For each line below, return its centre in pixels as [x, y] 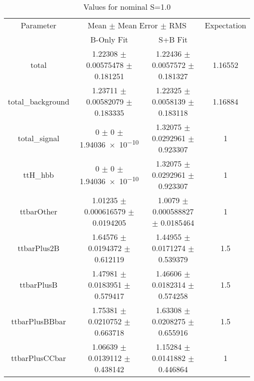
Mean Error [138, 25]
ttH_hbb [39, 175]
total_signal [39, 138]
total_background [39, 101]
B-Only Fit [109, 39]
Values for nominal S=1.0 [127, 7]
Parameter [39, 25]
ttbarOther [39, 211]
